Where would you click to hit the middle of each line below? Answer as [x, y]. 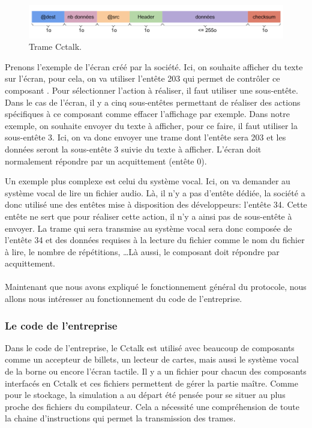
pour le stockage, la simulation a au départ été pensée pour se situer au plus [145, 395]
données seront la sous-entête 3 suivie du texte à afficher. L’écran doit [133, 149]
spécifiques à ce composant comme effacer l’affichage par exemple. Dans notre [147, 114]
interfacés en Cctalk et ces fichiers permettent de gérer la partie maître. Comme [151, 383]
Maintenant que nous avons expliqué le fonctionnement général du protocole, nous [156, 287]
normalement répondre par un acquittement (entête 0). [106, 161]
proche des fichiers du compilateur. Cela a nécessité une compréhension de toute [152, 406]
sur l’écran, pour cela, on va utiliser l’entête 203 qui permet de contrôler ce [142, 78]
